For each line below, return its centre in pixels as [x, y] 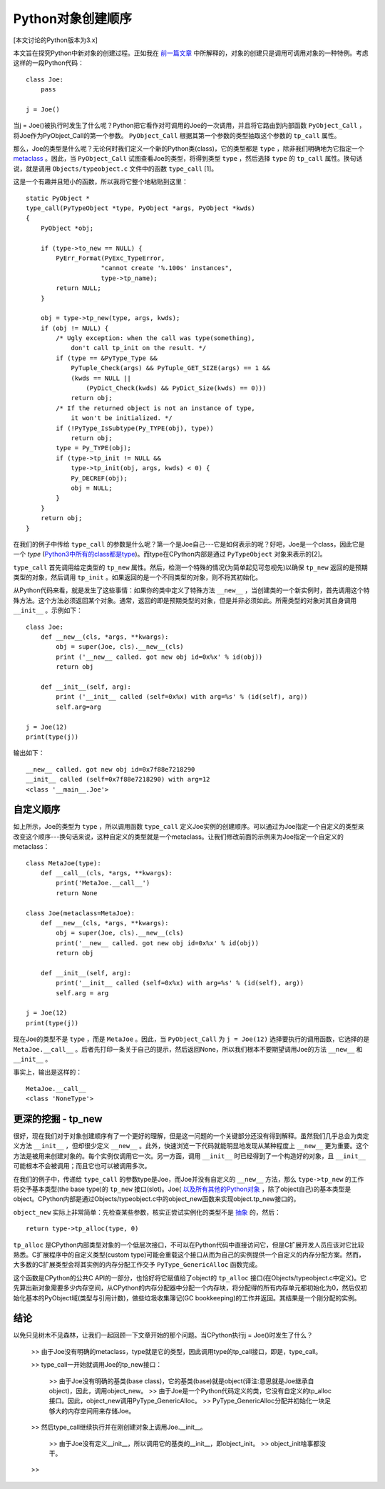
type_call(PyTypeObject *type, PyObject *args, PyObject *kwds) [141, 208]
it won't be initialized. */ [122, 418]
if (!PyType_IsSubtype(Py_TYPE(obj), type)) [135, 428]
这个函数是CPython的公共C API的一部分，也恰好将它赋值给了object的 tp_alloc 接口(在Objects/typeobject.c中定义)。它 [190, 1278]
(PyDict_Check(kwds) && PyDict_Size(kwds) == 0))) [176, 388]
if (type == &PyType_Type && [107, 358]
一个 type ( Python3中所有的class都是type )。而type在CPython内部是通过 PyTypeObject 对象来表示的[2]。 [170, 554]
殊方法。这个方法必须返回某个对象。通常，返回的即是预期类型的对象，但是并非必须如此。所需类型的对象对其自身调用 [185, 600]
